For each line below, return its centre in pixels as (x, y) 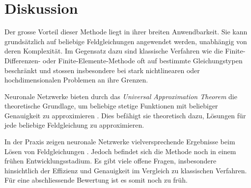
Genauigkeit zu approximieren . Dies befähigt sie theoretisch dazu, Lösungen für (125, 115)
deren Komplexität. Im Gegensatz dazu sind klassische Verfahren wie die (114, 51)
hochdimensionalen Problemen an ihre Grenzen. (76, 80)
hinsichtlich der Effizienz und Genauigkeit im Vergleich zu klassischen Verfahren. (126, 170)
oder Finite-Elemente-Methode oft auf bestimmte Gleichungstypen (142, 60)
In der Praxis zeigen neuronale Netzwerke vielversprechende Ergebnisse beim (120, 142)
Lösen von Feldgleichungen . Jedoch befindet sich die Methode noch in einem (120, 151)
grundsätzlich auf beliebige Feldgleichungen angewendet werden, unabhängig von (126, 41)
